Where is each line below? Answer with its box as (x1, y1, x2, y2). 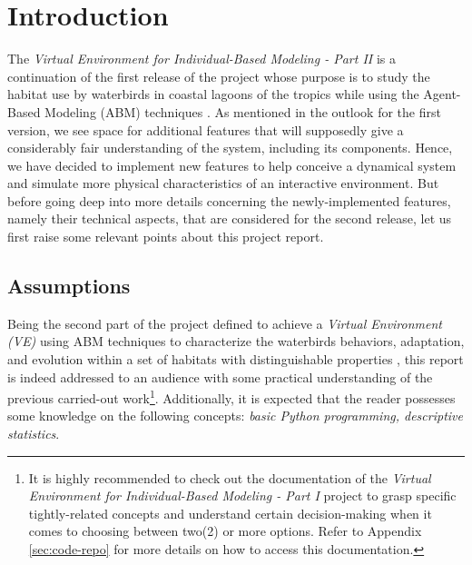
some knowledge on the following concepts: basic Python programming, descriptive (7, 406, 463, 425)
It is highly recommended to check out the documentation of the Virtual (28, 468, 431, 487)
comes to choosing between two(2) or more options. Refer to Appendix (28, 521, 422, 540)
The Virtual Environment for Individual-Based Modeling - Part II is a (7, 49, 396, 68)
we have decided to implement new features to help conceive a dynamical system (7, 155, 457, 174)
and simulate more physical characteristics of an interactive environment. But (7, 173, 439, 193)
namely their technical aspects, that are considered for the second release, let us (7, 209, 452, 228)
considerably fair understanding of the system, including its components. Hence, (7, 138, 453, 157)
